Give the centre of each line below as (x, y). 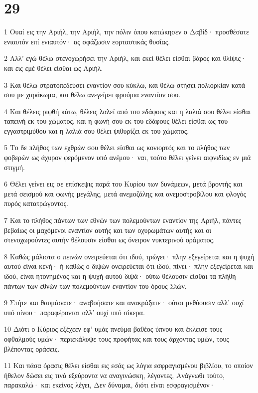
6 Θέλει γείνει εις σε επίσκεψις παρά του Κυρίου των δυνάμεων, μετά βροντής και (123, 184)
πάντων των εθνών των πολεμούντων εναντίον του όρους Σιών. (95, 286)
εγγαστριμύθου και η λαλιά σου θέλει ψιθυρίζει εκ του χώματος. (97, 130)
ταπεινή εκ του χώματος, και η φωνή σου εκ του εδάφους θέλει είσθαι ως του (116, 121)
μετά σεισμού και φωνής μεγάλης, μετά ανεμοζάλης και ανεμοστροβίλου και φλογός (125, 193)
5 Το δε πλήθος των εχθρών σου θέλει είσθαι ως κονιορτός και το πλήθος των (117, 147)
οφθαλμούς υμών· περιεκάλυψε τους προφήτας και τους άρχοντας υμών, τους (117, 338)
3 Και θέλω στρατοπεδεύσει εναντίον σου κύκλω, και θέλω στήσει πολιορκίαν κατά (125, 85)
